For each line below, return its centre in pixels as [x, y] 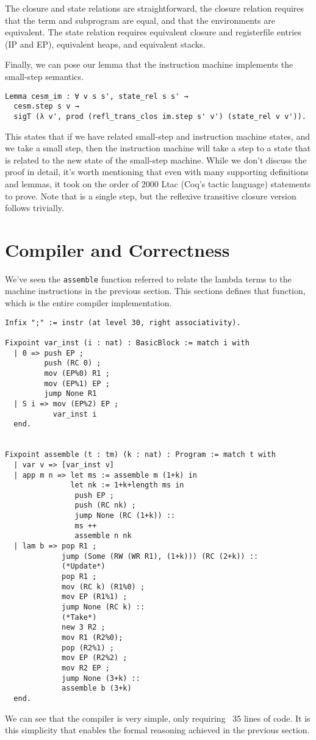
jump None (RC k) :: [103, 607]
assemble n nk [103, 536]
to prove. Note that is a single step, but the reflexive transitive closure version [151, 196]
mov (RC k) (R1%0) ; [103, 587]
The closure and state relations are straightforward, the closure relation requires [155, 8]
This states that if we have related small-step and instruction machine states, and [157, 136]
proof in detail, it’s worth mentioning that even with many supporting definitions [157, 172]
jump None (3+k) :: [101, 678]
